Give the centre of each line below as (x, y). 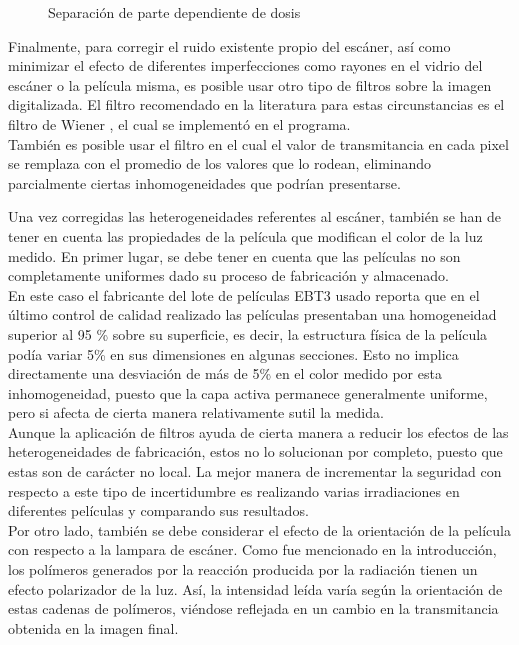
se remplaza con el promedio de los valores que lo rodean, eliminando (220, 163)
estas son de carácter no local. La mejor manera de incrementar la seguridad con (255, 471)
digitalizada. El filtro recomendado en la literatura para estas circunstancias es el (256, 104)
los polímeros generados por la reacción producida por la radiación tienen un (243, 569)
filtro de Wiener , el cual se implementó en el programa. (179, 123)
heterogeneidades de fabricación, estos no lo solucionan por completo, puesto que (255, 451)
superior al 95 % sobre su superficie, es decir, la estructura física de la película (248, 333)
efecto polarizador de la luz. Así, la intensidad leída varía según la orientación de (255, 588)
